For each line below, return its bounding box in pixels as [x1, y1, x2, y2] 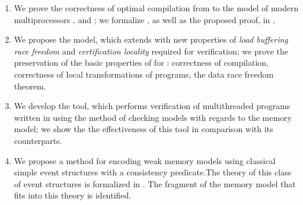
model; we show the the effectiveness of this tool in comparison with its [14, 123, 273, 135]
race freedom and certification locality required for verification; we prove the [14, 44, 289, 57]
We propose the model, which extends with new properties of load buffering [14, 33, 288, 46]
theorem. [14, 79, 46, 92]
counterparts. [14, 134, 62, 146]
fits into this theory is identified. [14, 189, 132, 201]
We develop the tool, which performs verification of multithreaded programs [14, 100, 291, 112]
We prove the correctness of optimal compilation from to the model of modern [14, 2, 299, 14]
